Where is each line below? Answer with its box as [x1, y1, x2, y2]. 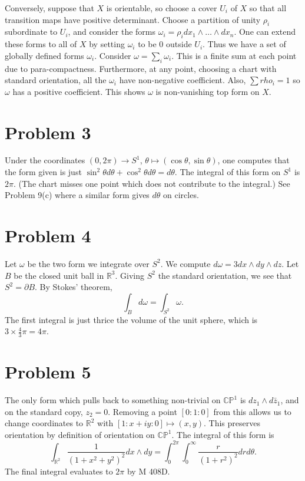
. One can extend [234, 25, 296, 38]
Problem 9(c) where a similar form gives [5, 189, 150, 201]
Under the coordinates [5, 154, 85, 166]
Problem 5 [5, 360, 91, 384]
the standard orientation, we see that [158, 269, 292, 281]
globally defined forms [5, 49, 84, 61]
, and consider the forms [68, 25, 155, 38]
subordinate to [5, 25, 58, 38]
